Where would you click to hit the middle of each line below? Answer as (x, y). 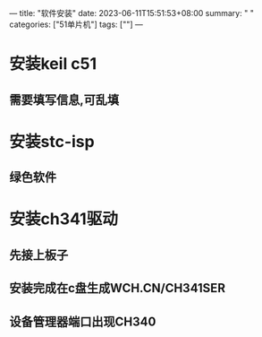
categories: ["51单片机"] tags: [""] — (76, 24)
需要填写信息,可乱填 (64, 100)
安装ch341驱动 (63, 219)
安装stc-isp (52, 141)
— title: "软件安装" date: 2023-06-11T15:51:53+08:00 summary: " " (132, 13)
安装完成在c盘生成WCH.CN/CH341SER (118, 288)
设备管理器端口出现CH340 (83, 321)
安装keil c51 (53, 64)
